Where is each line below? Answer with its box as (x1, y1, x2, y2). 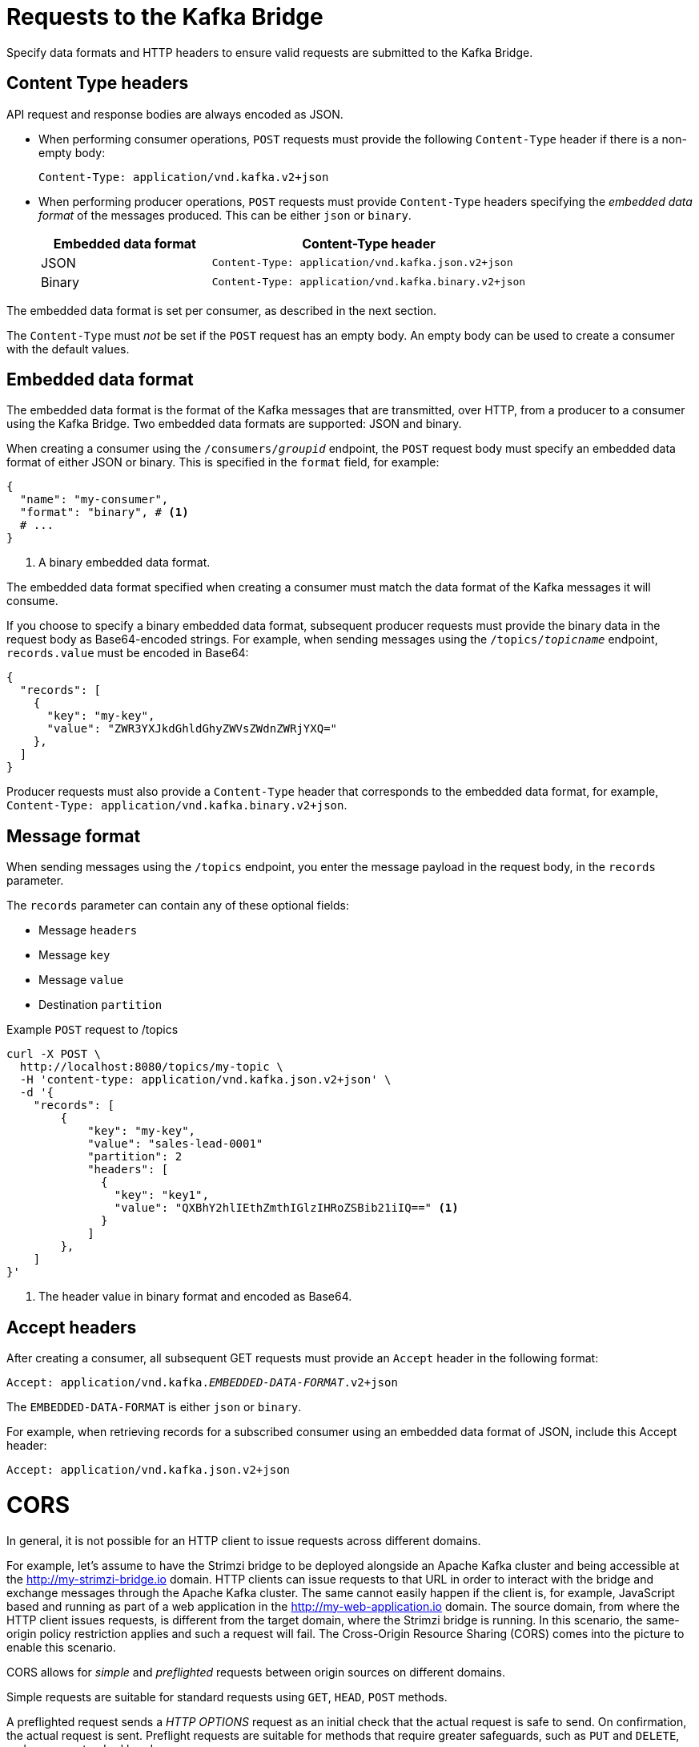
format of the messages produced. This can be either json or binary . (38, 208, 412, 222)
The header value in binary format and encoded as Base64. (38, 1289, 352, 1304)
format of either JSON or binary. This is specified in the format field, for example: (6, 455, 440, 470)
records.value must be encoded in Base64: (6, 646, 249, 660)
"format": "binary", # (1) (19, 506, 189, 519)
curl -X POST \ (6, 1047, 102, 1061)
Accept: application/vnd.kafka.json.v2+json (6, 1463, 291, 1477)
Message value (38, 973, 124, 987)
